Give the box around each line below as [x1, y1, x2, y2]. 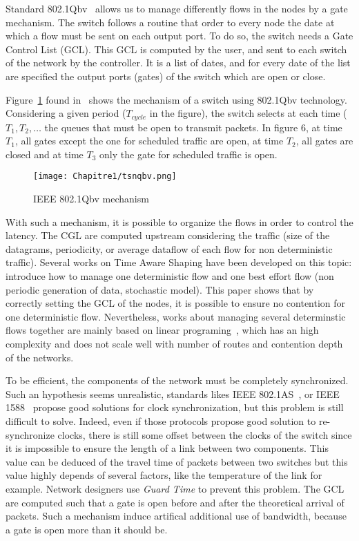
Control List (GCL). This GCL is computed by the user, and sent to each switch [6, 41, 347, 56]
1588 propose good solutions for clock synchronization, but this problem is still [6, 400, 344, 415]
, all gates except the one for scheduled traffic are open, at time [14, 133, 284, 148]
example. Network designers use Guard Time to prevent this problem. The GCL [6, 481, 345, 495]
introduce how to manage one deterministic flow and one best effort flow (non [6, 269, 334, 283]
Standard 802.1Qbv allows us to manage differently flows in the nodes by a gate [6, 1, 348, 15]
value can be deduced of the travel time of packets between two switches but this [6, 454, 348, 468]
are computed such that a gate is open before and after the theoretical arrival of [6, 495, 345, 509]
